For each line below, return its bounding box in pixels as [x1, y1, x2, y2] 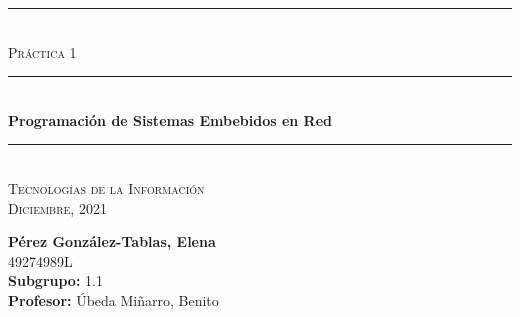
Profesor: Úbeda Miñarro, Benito [8, 289, 219, 310]
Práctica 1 [8, 41, 77, 62]
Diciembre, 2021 [8, 197, 107, 218]
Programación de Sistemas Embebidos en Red [8, 109, 333, 130]
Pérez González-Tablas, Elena [8, 231, 216, 252]
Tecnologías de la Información [8, 177, 205, 198]
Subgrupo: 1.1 [8, 270, 103, 291]
